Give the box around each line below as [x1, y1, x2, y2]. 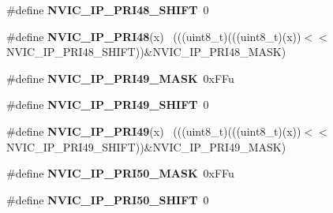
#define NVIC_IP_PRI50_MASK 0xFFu [6, 165, 234, 181]
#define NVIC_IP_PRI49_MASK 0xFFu [6, 69, 234, 86]
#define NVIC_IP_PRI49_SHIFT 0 [6, 96, 209, 113]
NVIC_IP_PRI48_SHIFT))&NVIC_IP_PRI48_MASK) [6, 43, 286, 60]
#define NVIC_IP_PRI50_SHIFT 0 [6, 191, 209, 207]
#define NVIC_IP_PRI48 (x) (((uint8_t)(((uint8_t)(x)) [6, 28, 301, 44]
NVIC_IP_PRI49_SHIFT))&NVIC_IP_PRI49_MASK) [6, 138, 286, 155]
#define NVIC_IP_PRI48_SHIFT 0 [6, 2, 209, 17]
